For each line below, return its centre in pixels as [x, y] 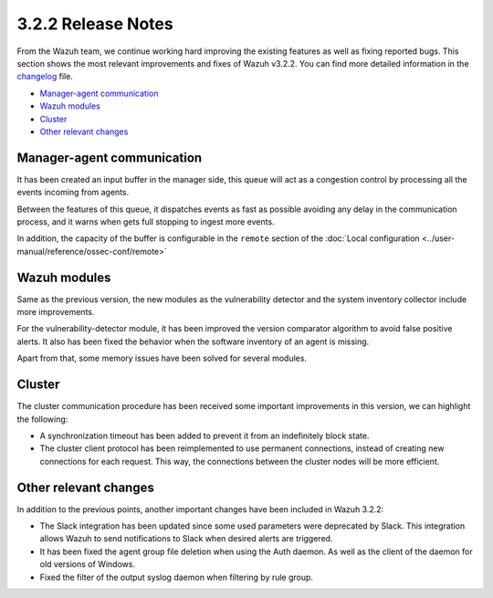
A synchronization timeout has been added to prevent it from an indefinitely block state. [205, 435]
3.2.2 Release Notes [95, 24]
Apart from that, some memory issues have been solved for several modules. [162, 358]
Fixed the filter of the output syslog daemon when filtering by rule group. [177, 577]
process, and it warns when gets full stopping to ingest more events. [146, 221]
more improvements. [56, 312]
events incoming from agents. [73, 193]
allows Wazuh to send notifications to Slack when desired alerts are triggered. [186, 539]
